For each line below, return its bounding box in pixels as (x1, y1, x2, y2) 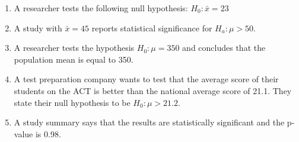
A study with (14, 21, 62, 34)
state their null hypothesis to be (14, 96, 131, 108)
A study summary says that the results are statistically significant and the (14, 116, 285, 128)
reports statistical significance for (91, 21, 212, 34)
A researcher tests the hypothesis (14, 41, 135, 54)
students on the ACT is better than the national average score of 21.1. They (14, 84, 292, 96)
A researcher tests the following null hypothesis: (14, 2, 188, 14)
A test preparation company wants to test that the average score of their (14, 73, 279, 85)
